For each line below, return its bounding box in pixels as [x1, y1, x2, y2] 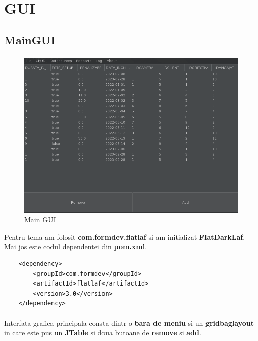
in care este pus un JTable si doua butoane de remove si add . [4, 327, 201, 338]
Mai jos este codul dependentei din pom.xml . [4, 241, 147, 252]
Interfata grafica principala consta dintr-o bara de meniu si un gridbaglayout [4, 317, 254, 328]
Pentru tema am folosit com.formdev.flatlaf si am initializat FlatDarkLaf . [4, 231, 245, 242]
